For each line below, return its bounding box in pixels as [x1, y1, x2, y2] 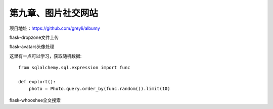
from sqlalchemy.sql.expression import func [18, 65, 131, 71]
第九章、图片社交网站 [9, 8, 99, 19]
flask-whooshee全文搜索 [9, 97, 61, 103]
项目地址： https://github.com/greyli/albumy [9, 25, 101, 31]
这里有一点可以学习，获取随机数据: [9, 53, 82, 59]
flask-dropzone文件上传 [9, 34, 59, 40]
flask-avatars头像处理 [9, 43, 55, 50]
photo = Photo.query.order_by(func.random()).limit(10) [28, 86, 170, 92]
